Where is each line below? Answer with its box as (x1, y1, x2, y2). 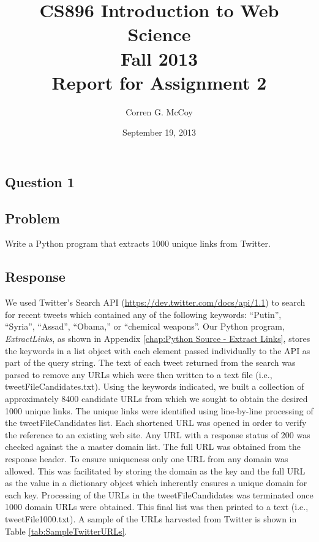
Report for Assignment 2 (51, 69, 267, 95)
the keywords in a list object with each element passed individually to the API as (5, 344, 310, 357)
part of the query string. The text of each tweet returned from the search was (5, 356, 296, 369)
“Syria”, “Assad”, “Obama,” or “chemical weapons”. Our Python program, (5, 320, 285, 333)
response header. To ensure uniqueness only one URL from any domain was (5, 452, 288, 465)
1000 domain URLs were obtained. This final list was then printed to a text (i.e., (5, 500, 309, 513)
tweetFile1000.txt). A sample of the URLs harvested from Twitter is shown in (5, 512, 297, 525)
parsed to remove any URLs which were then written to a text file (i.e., (5, 368, 272, 381)
